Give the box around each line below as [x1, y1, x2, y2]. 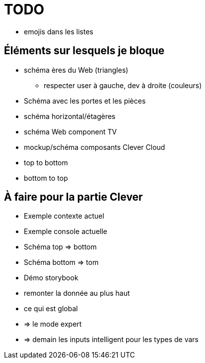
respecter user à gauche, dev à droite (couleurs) [44, 81, 202, 90]
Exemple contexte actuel [24, 212, 104, 221]
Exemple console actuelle [24, 227, 107, 236]
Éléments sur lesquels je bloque [4, 44, 165, 57]
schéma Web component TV [24, 127, 117, 136]
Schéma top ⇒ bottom [24, 242, 97, 251]
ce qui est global [24, 304, 78, 313]
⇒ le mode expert [24, 320, 82, 329]
